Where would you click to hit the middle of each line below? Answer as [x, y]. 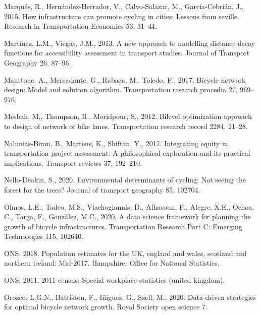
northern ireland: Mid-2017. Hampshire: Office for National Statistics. [112, 263]
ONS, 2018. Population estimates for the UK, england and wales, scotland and [125, 253]
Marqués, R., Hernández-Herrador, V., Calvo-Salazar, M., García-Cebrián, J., [124, 6]
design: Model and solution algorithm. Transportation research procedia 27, [121, 89]
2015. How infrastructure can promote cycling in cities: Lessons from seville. [122, 16]
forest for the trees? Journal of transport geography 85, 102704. [102, 189]
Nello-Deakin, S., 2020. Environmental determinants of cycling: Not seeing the [125, 180]
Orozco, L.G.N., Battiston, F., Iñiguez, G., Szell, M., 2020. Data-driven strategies [130, 297]
